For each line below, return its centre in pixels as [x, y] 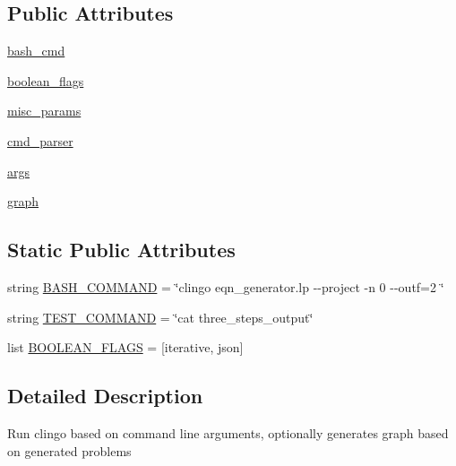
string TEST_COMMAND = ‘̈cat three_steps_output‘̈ [160, 317]
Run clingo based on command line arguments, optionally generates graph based [228, 432]
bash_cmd [36, 51]
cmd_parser [40, 140]
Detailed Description [105, 396]
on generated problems [69, 450]
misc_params [44, 111]
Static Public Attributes [121, 250]
